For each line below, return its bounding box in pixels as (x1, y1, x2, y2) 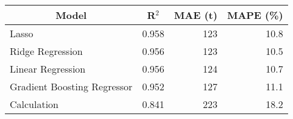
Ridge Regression (10, 44, 83, 58)
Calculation (10, 97, 59, 111)
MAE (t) (174, 8, 217, 22)
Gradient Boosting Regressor (10, 79, 133, 93)
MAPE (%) (227, 8, 283, 22)
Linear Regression (10, 62, 86, 76)
